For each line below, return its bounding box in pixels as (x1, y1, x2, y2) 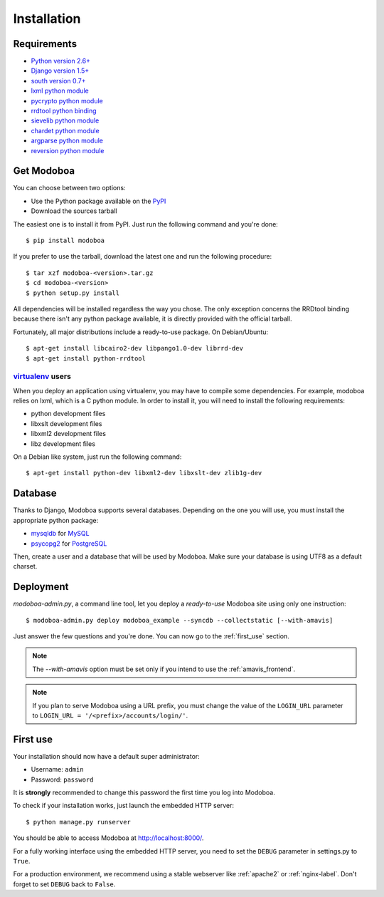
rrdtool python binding (31, 107, 97, 115)
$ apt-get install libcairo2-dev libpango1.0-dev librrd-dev (26, 344, 243, 353)
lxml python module (31, 86, 89, 95)
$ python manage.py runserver (26, 818, 132, 826)
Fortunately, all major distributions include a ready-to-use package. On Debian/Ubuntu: (13, 328, 269, 336)
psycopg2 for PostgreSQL (31, 539, 107, 548)
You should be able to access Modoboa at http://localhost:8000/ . (13, 834, 204, 842)
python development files (31, 410, 106, 418)
